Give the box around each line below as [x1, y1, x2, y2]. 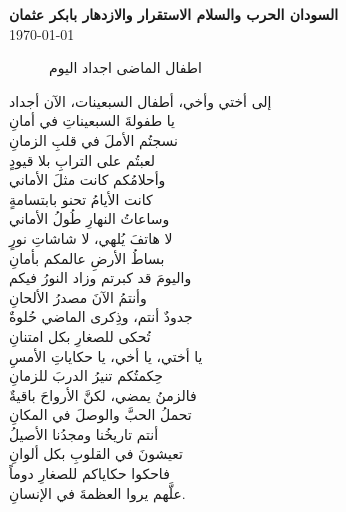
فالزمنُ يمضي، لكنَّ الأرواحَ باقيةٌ [9, 384, 197, 405]
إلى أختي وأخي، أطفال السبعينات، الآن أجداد [9, 90, 272, 111]
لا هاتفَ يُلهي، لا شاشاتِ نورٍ [9, 227, 173, 248]
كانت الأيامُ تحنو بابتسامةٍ [9, 188, 153, 209]
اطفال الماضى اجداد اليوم [49, 57, 202, 78]
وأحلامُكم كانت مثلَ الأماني [9, 169, 166, 190]
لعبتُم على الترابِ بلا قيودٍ [9, 149, 155, 170]
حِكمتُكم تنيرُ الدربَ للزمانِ [9, 365, 163, 386]
